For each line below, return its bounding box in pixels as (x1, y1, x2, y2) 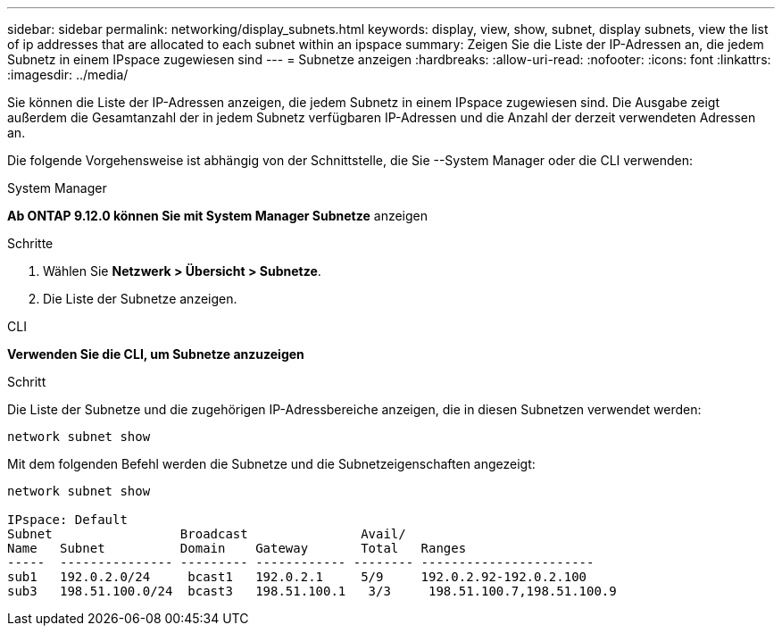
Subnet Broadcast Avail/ (7, 527, 406, 541)
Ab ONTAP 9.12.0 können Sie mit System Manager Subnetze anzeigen (7, 208, 428, 223)
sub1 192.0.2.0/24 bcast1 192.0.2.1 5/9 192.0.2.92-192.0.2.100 (7, 570, 587, 584)
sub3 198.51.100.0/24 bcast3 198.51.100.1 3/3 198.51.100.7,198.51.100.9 (7, 584, 617, 598)
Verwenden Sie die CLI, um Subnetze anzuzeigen (7, 346, 304, 362)
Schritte (7, 236, 54, 251)
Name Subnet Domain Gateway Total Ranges (7, 541, 467, 555)
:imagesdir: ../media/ (7, 67, 129, 82)
